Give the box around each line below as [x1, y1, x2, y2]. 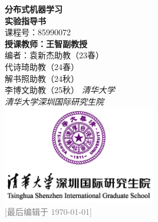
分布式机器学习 [5, 3, 62, 15]
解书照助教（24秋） [5, 72, 79, 84]
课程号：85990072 [5, 26, 71, 38]
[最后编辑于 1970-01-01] [5, 205, 92, 217]
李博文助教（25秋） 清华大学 [5, 84, 115, 96]
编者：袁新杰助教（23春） [5, 49, 104, 61]
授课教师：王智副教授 [5, 37, 87, 49]
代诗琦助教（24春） [5, 60, 79, 72]
